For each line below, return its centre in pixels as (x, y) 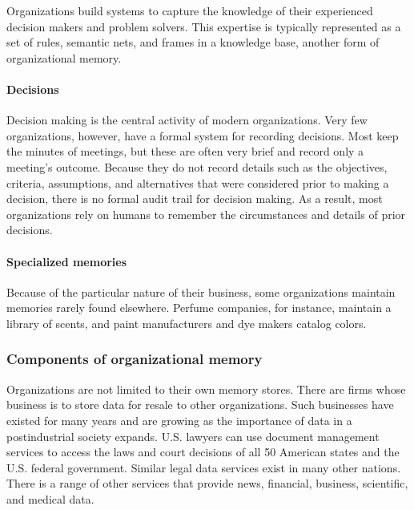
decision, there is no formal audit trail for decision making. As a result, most (195, 198)
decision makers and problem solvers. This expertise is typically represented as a (204, 26)
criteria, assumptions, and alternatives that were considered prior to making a (198, 182)
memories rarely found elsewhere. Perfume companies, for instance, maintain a (199, 308)
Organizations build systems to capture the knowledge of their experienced (190, 10)
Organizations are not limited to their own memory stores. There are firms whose (206, 389)
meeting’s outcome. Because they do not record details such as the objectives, (197, 166)
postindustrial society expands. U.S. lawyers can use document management (193, 436)
